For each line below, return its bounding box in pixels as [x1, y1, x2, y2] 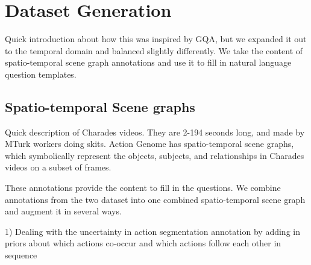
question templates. [5, 67, 77, 80]
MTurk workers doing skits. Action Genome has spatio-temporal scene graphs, [5, 137, 294, 150]
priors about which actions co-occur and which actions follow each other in [5, 237, 281, 249]
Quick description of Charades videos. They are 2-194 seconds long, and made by [5, 125, 305, 138]
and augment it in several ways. [5, 205, 122, 217]
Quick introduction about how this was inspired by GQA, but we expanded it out [5, 33, 307, 45]
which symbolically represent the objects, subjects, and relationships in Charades [5, 149, 304, 161]
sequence [5, 249, 37, 261]
